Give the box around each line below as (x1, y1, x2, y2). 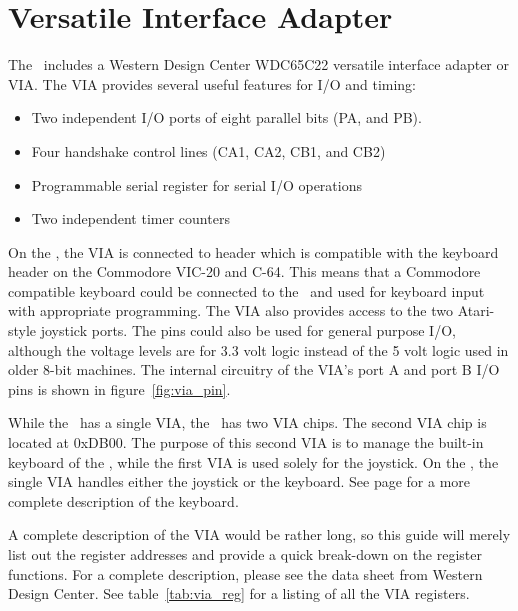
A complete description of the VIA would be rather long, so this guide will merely (8, 524, 511, 545)
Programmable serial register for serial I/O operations (31, 174, 362, 195)
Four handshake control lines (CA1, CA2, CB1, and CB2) (31, 140, 386, 161)
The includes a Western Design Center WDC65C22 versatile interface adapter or (8, 54, 510, 75)
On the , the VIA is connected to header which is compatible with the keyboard (8, 241, 499, 262)
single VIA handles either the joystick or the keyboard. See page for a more (8, 471, 471, 492)
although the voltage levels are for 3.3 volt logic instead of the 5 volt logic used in (8, 339, 509, 360)
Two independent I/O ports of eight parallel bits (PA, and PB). (31, 107, 422, 128)
